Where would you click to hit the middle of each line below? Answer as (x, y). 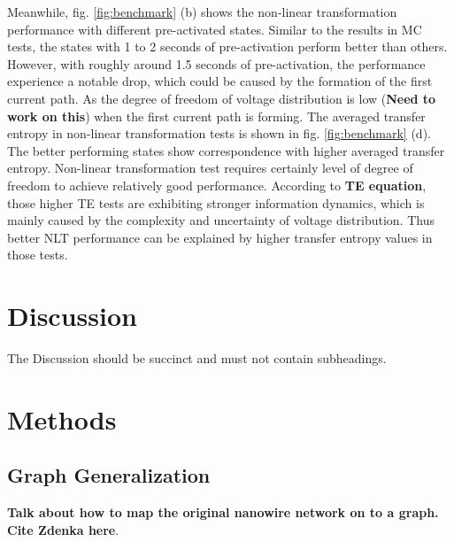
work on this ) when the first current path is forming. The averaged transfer (216, 116)
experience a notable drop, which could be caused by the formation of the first (220, 81)
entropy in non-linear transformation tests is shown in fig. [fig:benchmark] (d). (219, 133)
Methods (62, 418)
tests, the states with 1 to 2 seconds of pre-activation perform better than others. (227, 46)
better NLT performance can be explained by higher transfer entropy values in (220, 237)
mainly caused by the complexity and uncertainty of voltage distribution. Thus (221, 220)
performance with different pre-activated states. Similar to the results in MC (215, 29)
